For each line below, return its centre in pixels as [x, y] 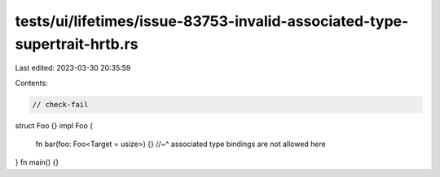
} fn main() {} [37, 162]
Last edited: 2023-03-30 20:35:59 [73, 68]
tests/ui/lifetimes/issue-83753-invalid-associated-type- [212, 21]
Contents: [31, 83]
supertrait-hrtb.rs [77, 44]
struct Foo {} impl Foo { [54, 125]
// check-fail [60, 104]
